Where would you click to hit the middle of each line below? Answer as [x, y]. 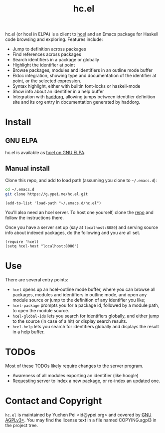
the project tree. [22, 425]
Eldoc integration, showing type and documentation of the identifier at [84, 76]
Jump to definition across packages [49, 49]
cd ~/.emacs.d [20, 190]
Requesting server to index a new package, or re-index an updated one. [86, 381]
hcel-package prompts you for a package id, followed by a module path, [86, 305]
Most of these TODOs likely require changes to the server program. [74, 366]
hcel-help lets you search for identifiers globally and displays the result [85, 326]
